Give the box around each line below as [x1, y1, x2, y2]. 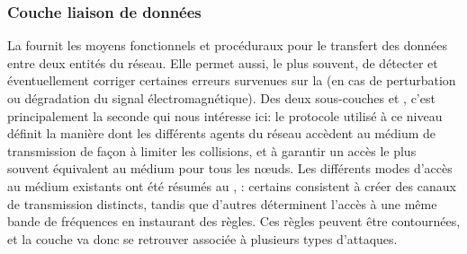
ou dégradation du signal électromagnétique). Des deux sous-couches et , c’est [7, 89, 436, 107]
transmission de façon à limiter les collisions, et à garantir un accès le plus [7, 141, 417, 160]
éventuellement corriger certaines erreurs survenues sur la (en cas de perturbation [7, 71, 456, 90]
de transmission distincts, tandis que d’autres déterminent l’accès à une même [7, 194, 437, 213]
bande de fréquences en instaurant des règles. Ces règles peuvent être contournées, [7, 212, 461, 231]
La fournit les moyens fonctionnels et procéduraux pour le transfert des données [7, 36, 447, 55]
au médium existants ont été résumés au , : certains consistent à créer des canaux [7, 176, 456, 195]
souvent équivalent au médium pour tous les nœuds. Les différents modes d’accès [7, 159, 453, 178]
